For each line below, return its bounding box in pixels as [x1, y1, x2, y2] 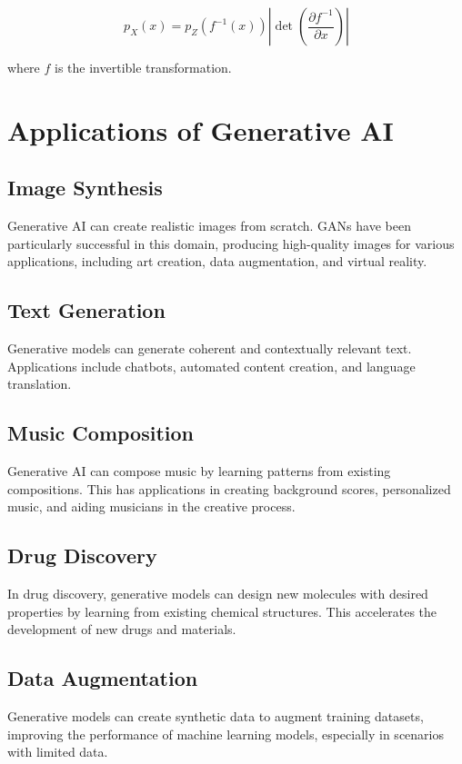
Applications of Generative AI [7, 111, 394, 148]
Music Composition [7, 419, 194, 447]
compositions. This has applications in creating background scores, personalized [7, 479, 451, 498]
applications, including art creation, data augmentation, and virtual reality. [7, 252, 427, 271]
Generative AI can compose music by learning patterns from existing [7, 461, 391, 481]
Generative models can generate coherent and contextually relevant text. [7, 339, 412, 358]
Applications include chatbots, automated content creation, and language [7, 356, 416, 375]
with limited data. [7, 742, 108, 761]
